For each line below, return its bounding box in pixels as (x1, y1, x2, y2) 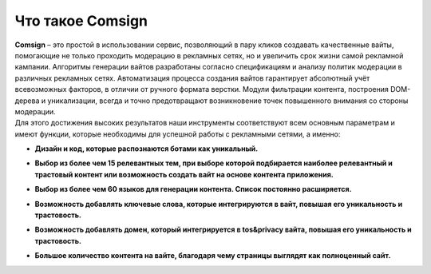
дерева (14, 96, 40, 105)
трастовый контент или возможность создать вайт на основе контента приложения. (34, 169, 334, 179)
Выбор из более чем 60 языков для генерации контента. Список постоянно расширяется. (34, 185, 352, 194)
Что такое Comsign (14, 12, 148, 30)
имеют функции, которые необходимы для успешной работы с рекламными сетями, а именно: (14, 129, 341, 139)
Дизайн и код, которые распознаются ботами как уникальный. (34, 144, 259, 153)
